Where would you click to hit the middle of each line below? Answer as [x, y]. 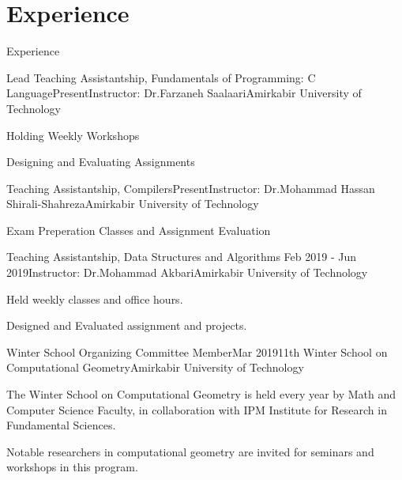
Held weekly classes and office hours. [95, 299]
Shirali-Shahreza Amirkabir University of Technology [133, 204]
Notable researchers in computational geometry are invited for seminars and [190, 451]
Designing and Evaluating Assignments [101, 162]
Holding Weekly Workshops [73, 135]
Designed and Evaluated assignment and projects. [127, 325]
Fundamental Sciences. [61, 425]
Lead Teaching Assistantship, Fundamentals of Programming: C [161, 77]
